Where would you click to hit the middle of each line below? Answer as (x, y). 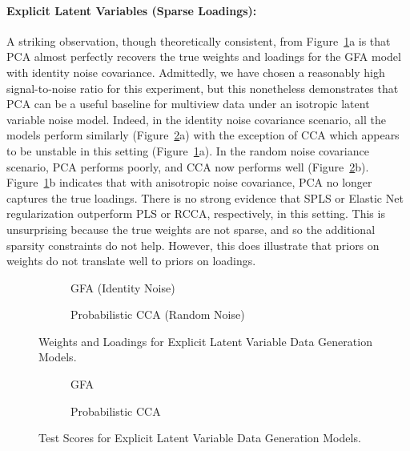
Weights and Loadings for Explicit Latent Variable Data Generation (205, 341)
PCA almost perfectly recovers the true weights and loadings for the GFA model (204, 56)
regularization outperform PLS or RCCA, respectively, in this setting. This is (196, 213)
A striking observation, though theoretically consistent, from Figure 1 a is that (199, 40)
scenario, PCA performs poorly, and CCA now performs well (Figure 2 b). (188, 166)
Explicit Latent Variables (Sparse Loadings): (132, 10)
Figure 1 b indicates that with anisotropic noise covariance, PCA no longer (189, 182)
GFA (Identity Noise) (123, 287)
